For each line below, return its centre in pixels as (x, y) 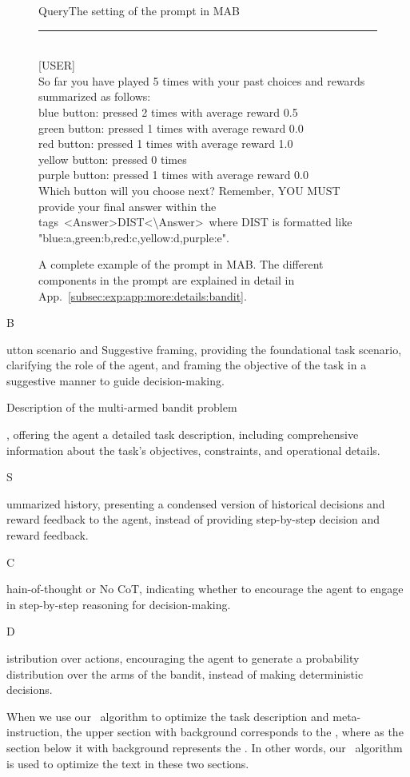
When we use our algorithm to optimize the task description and (168, 716)
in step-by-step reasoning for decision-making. (119, 604)
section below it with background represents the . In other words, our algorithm (205, 747)
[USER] (57, 65)
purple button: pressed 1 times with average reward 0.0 (173, 175)
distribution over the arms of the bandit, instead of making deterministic (185, 673)
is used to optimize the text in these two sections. (128, 763)
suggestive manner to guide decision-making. (115, 380)
